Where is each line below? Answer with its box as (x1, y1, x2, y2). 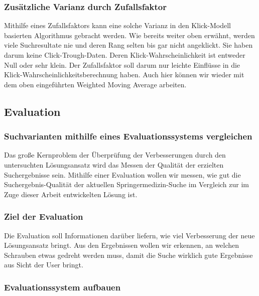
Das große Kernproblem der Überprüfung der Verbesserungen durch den (4, 150, 226, 160)
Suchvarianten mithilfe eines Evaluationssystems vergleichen (4, 130, 252, 142)
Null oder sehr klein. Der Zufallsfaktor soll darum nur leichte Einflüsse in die (4, 59, 240, 70)
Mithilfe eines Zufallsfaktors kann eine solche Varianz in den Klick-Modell (4, 20, 231, 31)
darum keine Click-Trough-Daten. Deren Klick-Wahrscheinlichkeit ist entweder (4, 50, 245, 60)
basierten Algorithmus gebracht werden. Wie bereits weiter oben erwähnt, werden (4, 30, 255, 40)
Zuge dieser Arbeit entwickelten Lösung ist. (4, 189, 138, 199)
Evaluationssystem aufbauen (4, 280, 121, 293)
